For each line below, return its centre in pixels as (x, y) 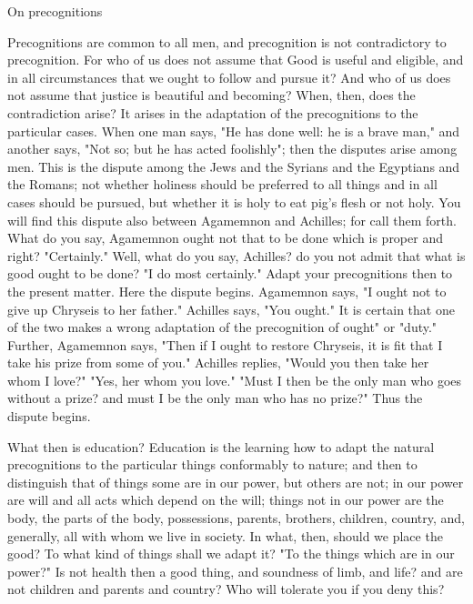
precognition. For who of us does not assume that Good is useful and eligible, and (236, 60)
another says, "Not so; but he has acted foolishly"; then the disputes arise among (232, 149)
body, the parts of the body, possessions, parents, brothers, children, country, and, (236, 518)
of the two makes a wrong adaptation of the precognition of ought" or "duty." (222, 327)
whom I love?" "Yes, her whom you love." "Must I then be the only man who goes (235, 380)
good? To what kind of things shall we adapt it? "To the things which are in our (231, 554)
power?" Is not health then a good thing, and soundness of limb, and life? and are (235, 571)
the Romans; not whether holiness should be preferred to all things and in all (222, 184)
